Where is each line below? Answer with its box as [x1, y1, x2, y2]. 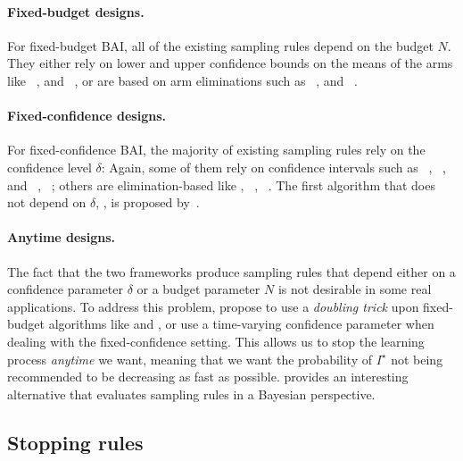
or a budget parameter [136, 280, 260, 298]
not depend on [7, 193, 87, 212]
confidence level [7, 157, 92, 176]
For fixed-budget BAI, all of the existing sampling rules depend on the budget [7, 36, 434, 54]
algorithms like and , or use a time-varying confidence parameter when [48, 314, 434, 333]
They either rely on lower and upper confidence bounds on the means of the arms [7, 54, 453, 72]
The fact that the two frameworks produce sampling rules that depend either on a [7, 262, 456, 281]
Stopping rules [7, 428, 144, 456]
